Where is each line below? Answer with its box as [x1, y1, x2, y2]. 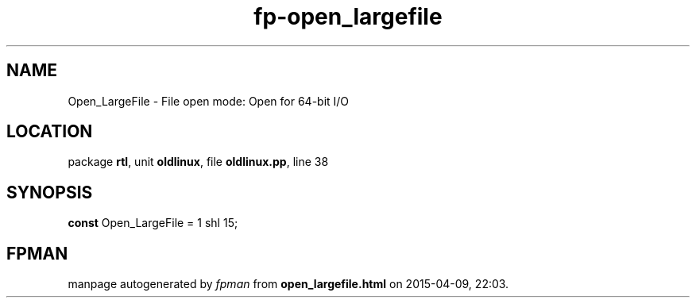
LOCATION [6, 121, 93, 142]
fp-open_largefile [253, 3, 443, 30]
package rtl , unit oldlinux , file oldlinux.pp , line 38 [68, 155, 329, 169]
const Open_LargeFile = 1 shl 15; [68, 216, 238, 230]
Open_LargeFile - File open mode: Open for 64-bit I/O [68, 94, 350, 108]
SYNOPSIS [6, 182, 93, 202]
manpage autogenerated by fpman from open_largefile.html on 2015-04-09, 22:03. [68, 277, 509, 291]
